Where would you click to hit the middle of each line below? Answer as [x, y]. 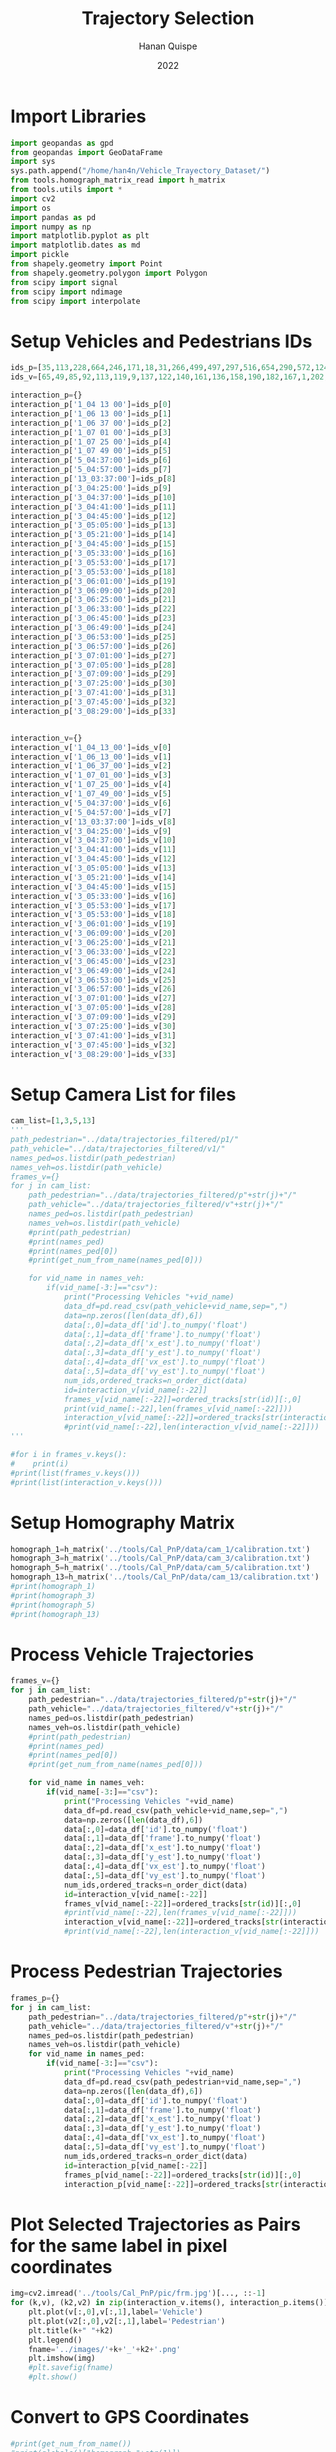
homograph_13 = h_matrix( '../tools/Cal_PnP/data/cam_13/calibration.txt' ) [165, 1577]
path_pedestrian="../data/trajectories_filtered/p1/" [125, 1140]
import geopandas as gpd [62, 143]
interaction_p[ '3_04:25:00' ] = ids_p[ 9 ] [91, 488]
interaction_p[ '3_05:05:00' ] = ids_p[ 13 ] [93, 525]
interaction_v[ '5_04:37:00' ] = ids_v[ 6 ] [91, 803]
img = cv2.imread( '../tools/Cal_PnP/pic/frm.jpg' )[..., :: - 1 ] [138, 2293]
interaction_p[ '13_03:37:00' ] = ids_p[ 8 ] [93, 479]
